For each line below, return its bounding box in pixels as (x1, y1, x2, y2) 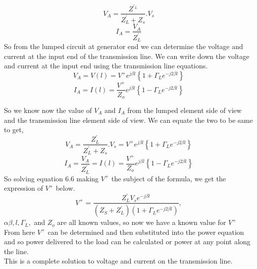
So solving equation (4, 173, 63, 183)
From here (4, 226, 35, 237)
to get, (4, 124, 24, 135)
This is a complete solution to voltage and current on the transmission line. (4, 256, 233, 266)
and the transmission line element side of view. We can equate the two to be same (4, 114, 253, 125)
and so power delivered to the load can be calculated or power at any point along (4, 236, 251, 247)
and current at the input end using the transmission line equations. (4, 60, 208, 71)
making (76, 173, 99, 183)
